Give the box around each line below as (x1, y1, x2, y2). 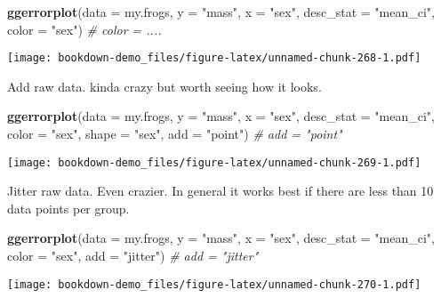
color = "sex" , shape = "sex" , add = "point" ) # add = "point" (7, 125, 342, 143)
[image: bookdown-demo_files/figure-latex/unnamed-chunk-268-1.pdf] (7, 52, 421, 65)
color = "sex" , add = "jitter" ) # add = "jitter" (7, 246, 259, 265)
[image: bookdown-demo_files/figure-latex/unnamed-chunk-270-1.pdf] (7, 278, 421, 291)
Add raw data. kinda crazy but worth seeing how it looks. (7, 77, 322, 95)
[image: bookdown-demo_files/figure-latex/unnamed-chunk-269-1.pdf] (7, 156, 421, 169)
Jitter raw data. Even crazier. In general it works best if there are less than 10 (7, 181, 434, 200)
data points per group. (7, 198, 130, 217)
